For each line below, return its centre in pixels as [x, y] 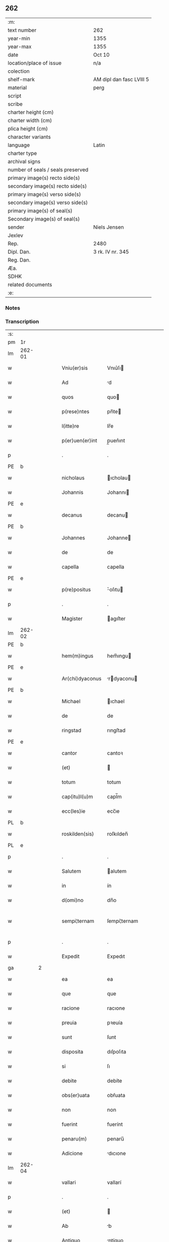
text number [22, 30]
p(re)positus [76, 589]
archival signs [24, 161]
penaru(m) [74, 1139]
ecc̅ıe [113, 811]
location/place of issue [35, 63]
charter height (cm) [31, 112]
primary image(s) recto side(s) [44, 178]
